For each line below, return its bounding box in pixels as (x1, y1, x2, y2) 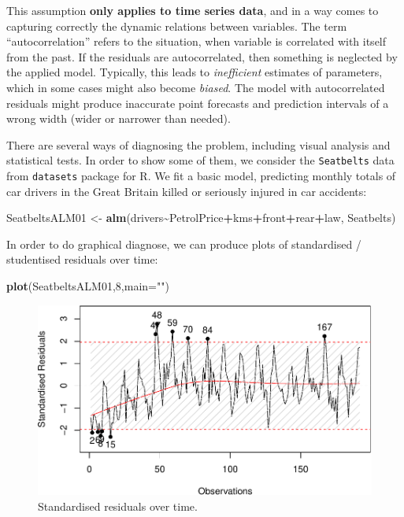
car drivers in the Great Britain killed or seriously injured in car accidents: (6, 183, 367, 199)
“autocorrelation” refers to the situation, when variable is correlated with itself (6, 33, 387, 50)
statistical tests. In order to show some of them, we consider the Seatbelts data (6, 152, 395, 168)
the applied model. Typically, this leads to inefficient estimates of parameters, (6, 64, 383, 80)
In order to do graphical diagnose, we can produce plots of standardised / (6, 235, 361, 252)
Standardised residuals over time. (38, 497, 198, 514)
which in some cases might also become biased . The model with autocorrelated (6, 79, 385, 95)
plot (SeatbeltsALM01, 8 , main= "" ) (6, 278, 169, 294)
